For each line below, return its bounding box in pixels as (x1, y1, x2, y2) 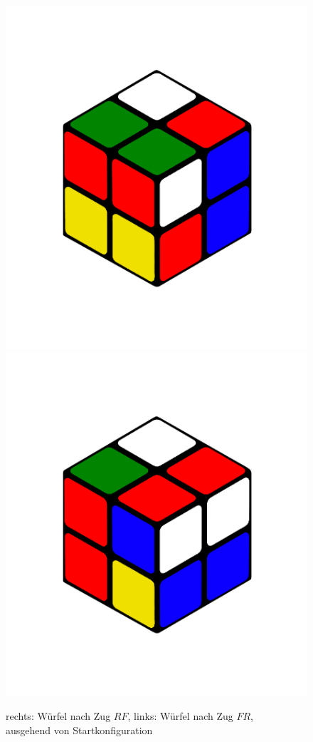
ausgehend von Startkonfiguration (6, 722, 153, 737)
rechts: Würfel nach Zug (6, 708, 111, 723)
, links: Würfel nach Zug (127, 708, 233, 723)
